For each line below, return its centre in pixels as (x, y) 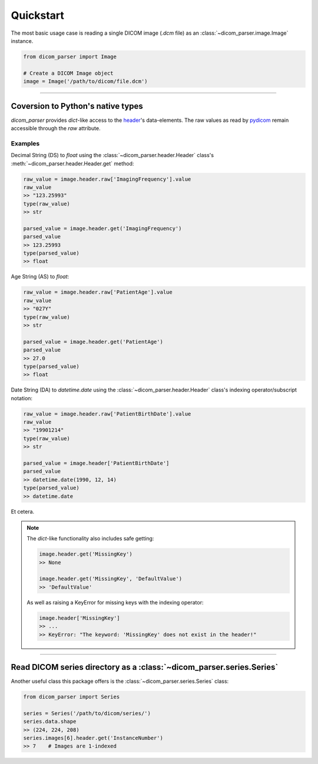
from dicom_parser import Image (70, 57)
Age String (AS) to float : (40, 277)
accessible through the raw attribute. (56, 128)
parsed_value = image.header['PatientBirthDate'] (96, 463)
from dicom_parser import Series (72, 697)
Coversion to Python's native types (77, 106)
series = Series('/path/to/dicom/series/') (87, 713)
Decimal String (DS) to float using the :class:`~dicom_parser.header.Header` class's (112, 155)
